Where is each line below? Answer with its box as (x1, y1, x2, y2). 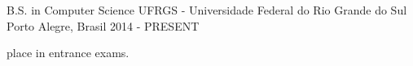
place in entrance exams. (7, 44, 130, 61)
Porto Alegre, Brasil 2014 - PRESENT (7, 17, 200, 34)
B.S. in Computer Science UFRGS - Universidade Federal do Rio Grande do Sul (7, 2, 407, 18)
